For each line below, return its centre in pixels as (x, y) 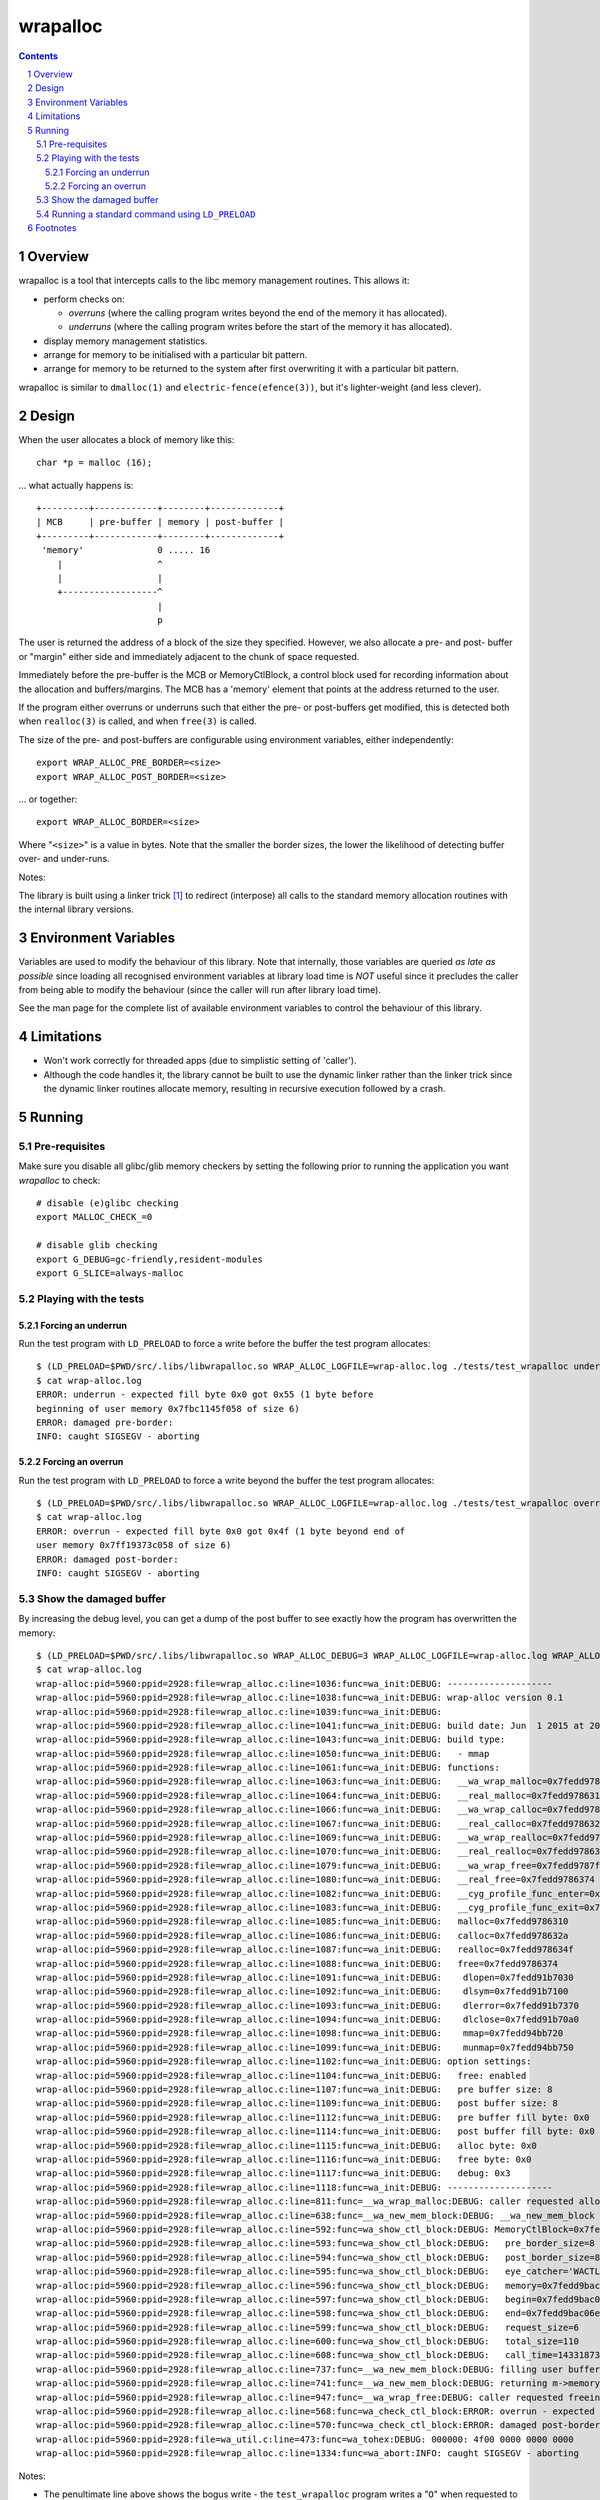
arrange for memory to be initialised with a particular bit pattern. (175, 355)
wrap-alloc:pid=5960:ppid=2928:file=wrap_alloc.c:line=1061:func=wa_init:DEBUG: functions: (268, 1768)
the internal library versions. (76, 909)
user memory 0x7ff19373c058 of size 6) (134, 1545)
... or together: (48, 799)
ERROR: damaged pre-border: (105, 1422)
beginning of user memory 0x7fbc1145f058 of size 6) (168, 1408)
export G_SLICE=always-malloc (110, 1273)
